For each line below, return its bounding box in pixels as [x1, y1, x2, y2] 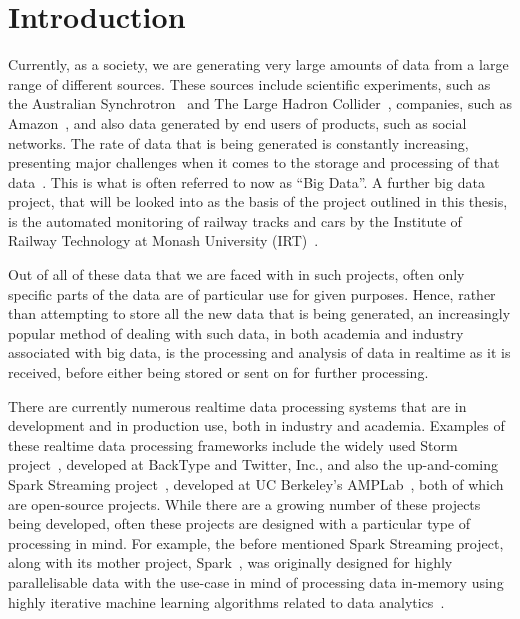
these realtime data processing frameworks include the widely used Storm [8, 434, 458, 455]
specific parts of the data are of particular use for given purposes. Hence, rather [8, 283, 496, 304]
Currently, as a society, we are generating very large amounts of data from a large [8, 54, 509, 75]
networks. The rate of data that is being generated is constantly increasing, [8, 132, 469, 153]
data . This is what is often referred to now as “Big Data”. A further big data [8, 171, 485, 192]
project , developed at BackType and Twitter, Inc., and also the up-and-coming [8, 454, 498, 475]
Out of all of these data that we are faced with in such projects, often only [8, 264, 465, 285]
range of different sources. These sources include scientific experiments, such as [8, 73, 491, 94]
